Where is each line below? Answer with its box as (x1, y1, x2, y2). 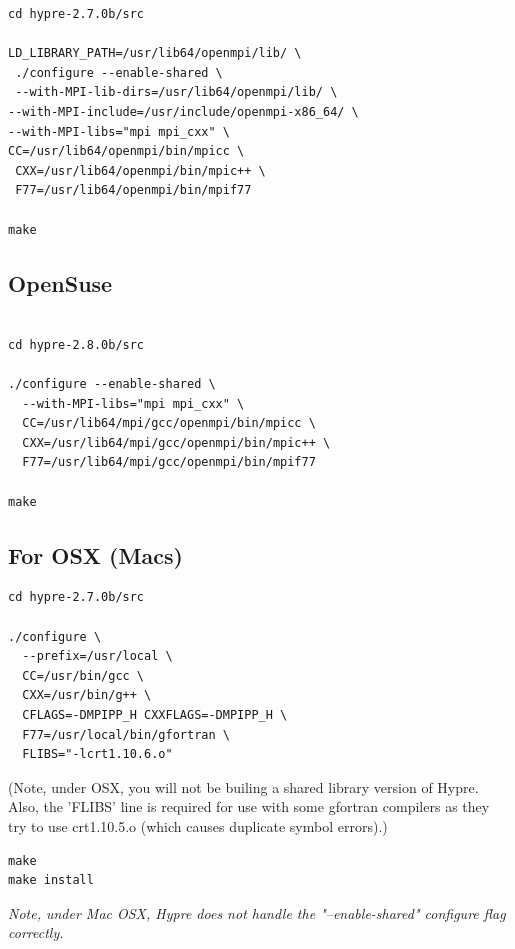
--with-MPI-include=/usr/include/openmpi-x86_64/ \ (8, 104, 359, 119)
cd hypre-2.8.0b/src (8, 337, 145, 352)
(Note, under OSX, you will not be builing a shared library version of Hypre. (8, 776, 479, 797)
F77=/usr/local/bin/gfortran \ (22, 727, 230, 742)
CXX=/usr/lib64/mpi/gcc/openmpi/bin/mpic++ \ (22, 435, 331, 450)
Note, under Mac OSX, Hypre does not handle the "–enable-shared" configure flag (8, 902, 506, 923)
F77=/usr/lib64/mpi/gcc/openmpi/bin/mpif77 (22, 455, 316, 470)
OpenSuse (8, 267, 113, 298)
